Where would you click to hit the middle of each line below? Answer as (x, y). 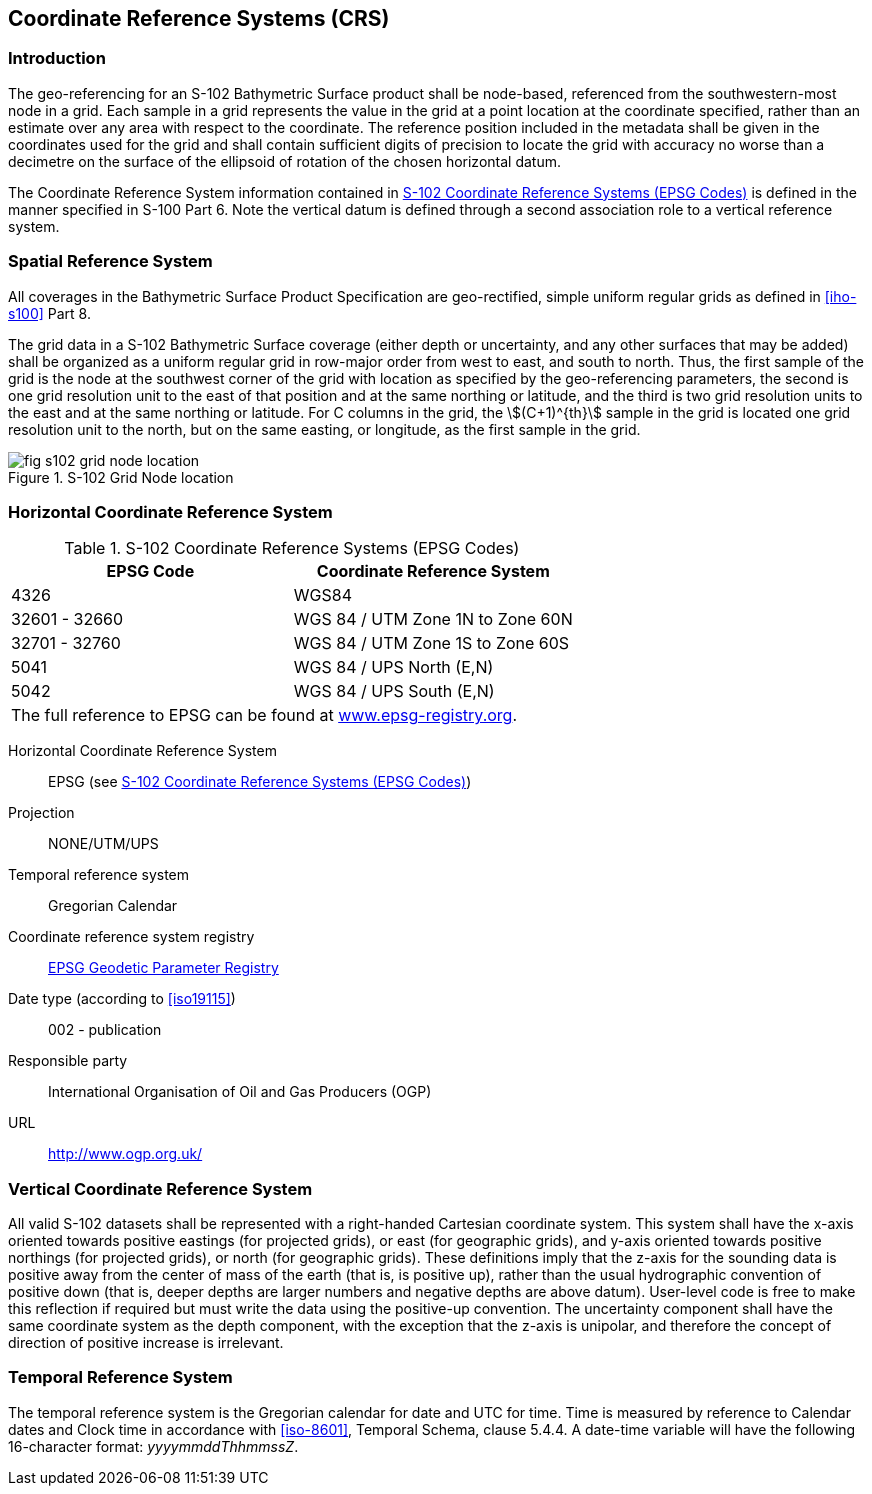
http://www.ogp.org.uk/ (125, 1154)
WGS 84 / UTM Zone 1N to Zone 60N (433, 619)
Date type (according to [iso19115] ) (122, 999)
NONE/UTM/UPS (103, 844)
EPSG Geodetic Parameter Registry (163, 968)
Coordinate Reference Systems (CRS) (199, 18)
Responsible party (68, 1061)
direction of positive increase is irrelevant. (146, 1343)
